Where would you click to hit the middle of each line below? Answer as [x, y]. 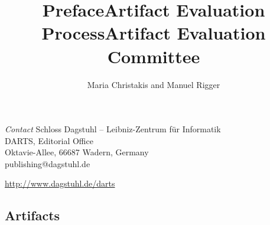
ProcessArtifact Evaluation [154, 33]
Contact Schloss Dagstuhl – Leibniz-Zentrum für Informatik [113, 129]
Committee [154, 56]
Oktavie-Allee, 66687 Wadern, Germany [77, 152]
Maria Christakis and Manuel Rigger [154, 84]
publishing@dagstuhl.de [48, 163]
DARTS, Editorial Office [49, 140]
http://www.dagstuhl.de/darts [60, 183]
